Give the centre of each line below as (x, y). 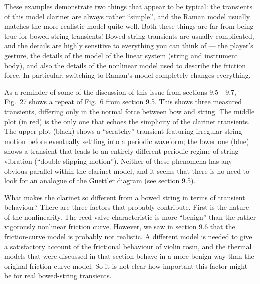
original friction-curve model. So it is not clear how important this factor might (126, 266)
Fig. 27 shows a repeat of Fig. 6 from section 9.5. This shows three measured (123, 102)
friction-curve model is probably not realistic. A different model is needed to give (128, 237)
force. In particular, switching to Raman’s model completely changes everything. (127, 75)
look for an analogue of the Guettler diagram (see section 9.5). (100, 180)
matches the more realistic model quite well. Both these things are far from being (129, 26)
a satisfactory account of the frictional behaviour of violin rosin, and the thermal (128, 246)
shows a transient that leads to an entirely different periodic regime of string (121, 151)
